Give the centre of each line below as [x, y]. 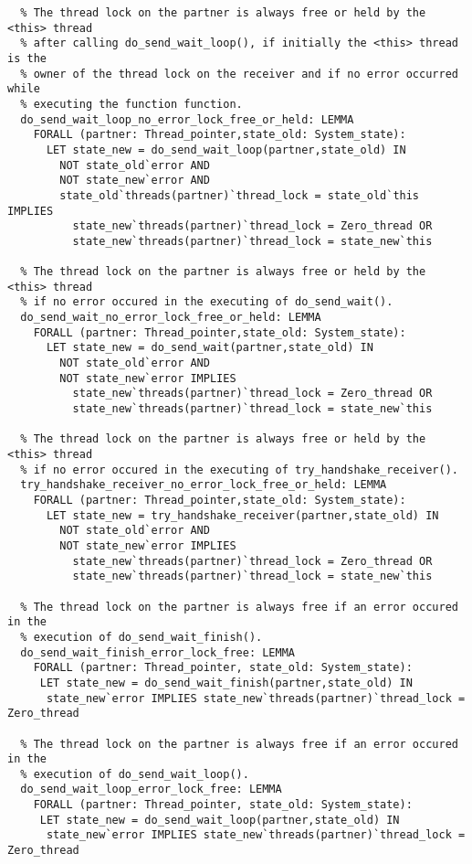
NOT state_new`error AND [135, 181]
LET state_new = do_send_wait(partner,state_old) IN [210, 348]
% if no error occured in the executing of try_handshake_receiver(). [239, 469]
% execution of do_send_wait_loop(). [135, 774]
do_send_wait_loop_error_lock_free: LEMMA [151, 789]
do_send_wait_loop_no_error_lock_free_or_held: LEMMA [187, 119]
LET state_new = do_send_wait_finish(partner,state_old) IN [226, 683]
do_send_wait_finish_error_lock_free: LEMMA [157, 652]
